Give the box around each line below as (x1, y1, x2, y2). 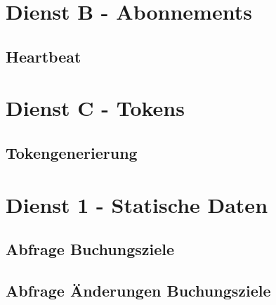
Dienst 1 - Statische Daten (6, 190, 268, 219)
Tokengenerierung (6, 141, 138, 163)
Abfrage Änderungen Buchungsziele (6, 279, 271, 301)
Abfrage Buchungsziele (6, 238, 175, 260)
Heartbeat (6, 45, 81, 67)
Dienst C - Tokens (6, 93, 185, 122)
